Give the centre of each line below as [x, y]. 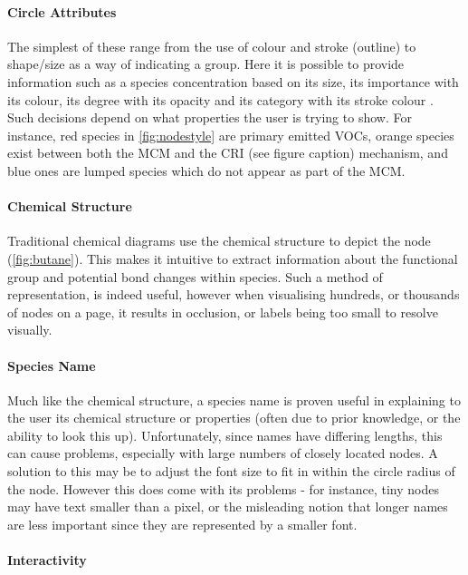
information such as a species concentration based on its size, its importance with [233, 81]
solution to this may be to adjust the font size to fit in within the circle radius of [231, 471]
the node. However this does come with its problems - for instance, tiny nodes [223, 488]
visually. [30, 330]
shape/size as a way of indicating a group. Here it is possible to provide [206, 64]
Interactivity [47, 560]
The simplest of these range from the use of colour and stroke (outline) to [212, 46]
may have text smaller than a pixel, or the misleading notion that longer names [228, 507]
